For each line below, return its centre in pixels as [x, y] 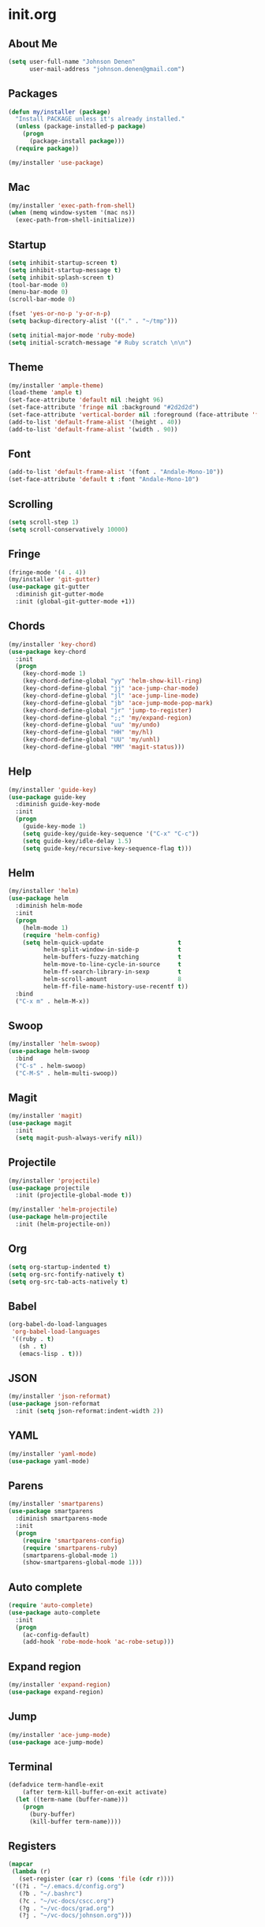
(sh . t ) [33, 1346]
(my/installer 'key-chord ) [52, 644]
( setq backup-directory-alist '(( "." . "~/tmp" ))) [93, 321]
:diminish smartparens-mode [62, 1519]
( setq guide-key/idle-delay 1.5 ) [77, 841]
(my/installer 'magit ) [45, 1116]
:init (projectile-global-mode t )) [74, 1195]
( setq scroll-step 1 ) [44, 522]
